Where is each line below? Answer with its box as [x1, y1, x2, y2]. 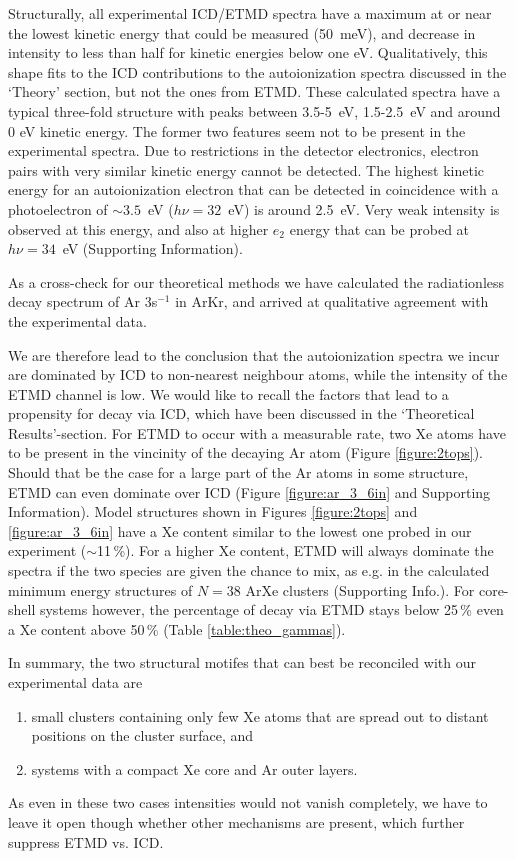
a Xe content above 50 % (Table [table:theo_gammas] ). [8, 618, 346, 639]
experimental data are [8, 672, 143, 692]
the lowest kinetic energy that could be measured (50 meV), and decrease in [8, 22, 476, 43]
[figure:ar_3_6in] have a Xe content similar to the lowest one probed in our [8, 520, 472, 541]
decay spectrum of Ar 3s [8, 291, 158, 312]
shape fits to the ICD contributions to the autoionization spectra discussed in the [8, 61, 507, 82]
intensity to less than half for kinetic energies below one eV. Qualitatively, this [8, 42, 488, 63]
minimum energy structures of [8, 579, 193, 600]
